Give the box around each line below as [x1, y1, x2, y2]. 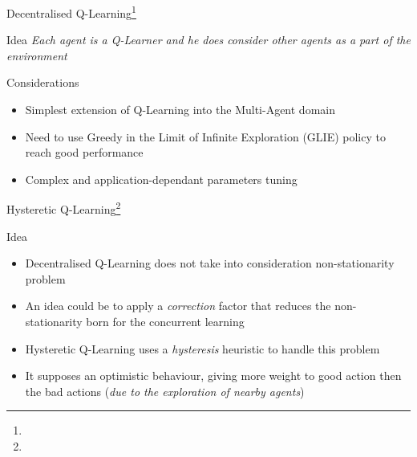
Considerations [6, 74, 79, 91]
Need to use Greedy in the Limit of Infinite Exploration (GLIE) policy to [25, 128, 386, 145]
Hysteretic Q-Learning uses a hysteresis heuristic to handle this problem [25, 340, 380, 357]
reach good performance [25, 144, 144, 161]
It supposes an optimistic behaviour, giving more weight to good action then [25, 367, 402, 384]
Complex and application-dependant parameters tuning [25, 170, 298, 187]
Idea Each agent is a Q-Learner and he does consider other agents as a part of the [6, 31, 411, 48]
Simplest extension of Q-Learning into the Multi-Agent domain [25, 101, 335, 118]
